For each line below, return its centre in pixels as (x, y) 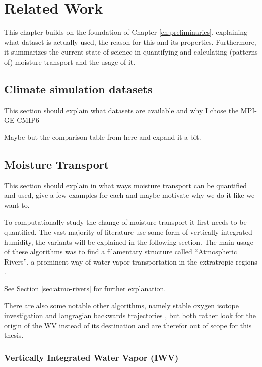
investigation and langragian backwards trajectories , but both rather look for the (130, 315)
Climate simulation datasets (78, 89)
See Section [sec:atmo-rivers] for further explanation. (85, 289)
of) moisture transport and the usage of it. (70, 61)
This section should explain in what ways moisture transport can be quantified (126, 185)
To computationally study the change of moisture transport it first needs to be (125, 222)
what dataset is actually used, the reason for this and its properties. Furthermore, (130, 42)
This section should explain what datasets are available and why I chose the (121, 110)
